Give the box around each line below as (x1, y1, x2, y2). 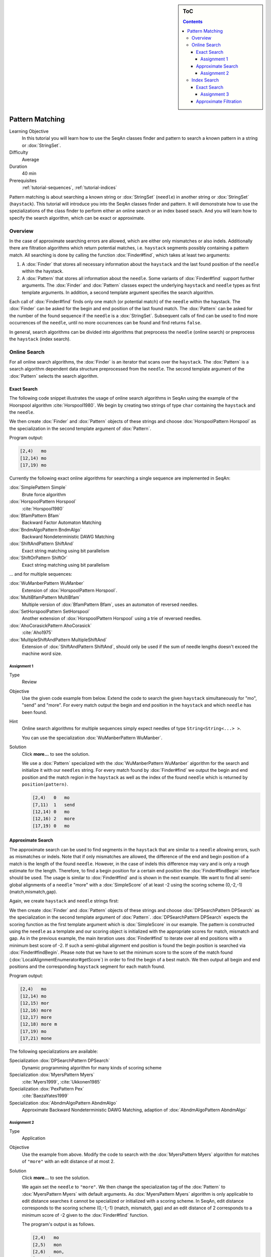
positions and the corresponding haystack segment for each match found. (9, 963, 166, 969)
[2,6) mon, (32, 1249, 65, 1254)
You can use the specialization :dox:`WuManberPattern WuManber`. (22, 735, 163, 741)
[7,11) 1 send (32, 802, 75, 807)
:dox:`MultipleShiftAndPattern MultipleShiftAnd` (9, 637, 107, 643)
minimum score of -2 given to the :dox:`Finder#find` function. (22, 1212, 149, 1218)
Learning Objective (9, 128, 49, 134)
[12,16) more (20, 1007, 52, 1013)
